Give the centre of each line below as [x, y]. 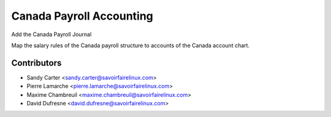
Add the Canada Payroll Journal [51, 34]
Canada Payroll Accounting [82, 16]
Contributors [36, 63]
